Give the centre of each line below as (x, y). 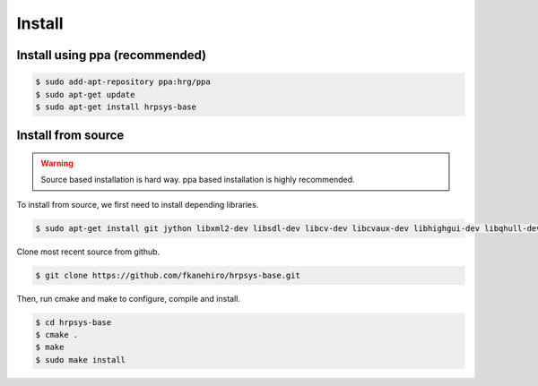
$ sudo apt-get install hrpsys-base (116, 107)
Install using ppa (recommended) (112, 55)
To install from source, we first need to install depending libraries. (138, 204)
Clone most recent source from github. (88, 252)
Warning (57, 163)
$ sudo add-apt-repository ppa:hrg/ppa (123, 82)
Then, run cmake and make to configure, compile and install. (129, 298)
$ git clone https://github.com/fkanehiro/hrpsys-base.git (168, 275)
